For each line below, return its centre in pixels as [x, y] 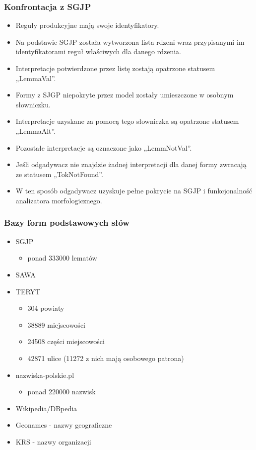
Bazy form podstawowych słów [67, 223]
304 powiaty [46, 308]
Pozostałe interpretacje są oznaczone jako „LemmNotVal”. [104, 147]
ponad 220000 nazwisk [62, 392]
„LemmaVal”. [36, 78]
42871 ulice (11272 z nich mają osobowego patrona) [106, 358]
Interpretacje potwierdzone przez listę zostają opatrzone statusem [115, 68]
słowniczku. [33, 104]
